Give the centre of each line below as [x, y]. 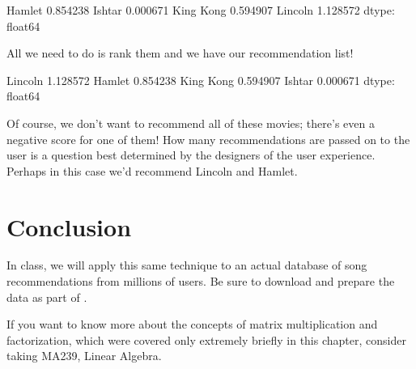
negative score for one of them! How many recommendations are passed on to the [208, 139]
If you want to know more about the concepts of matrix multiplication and [192, 324]
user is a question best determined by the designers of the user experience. [191, 155]
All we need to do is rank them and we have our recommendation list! [180, 53]
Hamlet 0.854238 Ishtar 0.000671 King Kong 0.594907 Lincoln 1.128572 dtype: [201, 10]
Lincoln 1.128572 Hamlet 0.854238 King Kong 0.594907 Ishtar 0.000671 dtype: [201, 80]
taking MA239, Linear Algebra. [84, 356]
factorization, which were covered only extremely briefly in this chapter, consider [206, 339]
